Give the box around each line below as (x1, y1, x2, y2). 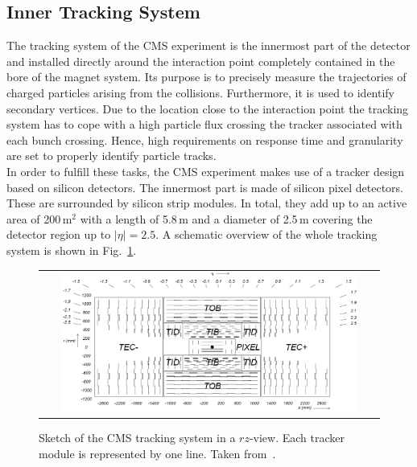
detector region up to (6, 226, 111, 243)
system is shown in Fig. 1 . (6, 241, 137, 258)
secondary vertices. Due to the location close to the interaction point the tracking (6, 100, 409, 117)
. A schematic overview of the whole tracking (155, 226, 378, 243)
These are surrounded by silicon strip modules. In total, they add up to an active (6, 195, 407, 211)
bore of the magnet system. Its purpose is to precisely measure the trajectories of (6, 68, 407, 85)
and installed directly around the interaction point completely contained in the (6, 52, 395, 69)
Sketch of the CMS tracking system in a (39, 429, 236, 446)
